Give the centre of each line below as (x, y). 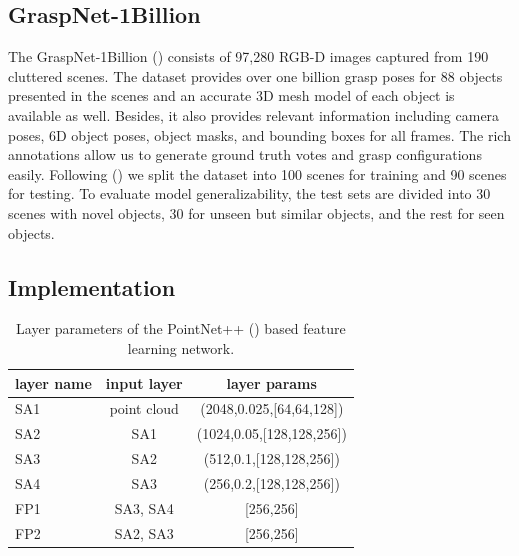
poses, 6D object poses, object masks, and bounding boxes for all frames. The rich (259, 134)
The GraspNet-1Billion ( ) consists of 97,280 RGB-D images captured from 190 (248, 56)
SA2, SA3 (144, 532)
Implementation (92, 286)
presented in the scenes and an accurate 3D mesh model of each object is (231, 95)
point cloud (144, 408)
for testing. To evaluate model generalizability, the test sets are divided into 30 (249, 193)
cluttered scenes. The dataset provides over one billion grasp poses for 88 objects (255, 75)
